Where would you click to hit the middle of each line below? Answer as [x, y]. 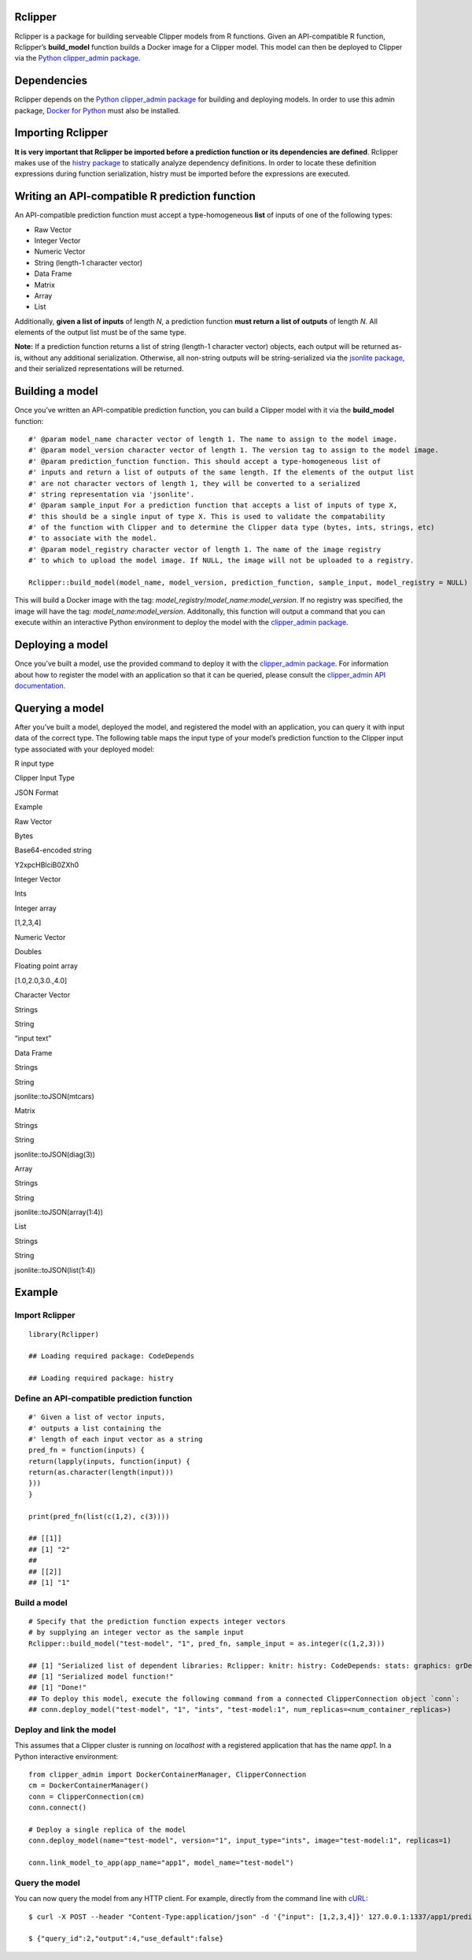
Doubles [28, 952]
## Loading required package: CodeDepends [112, 1356]
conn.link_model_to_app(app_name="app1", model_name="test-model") [161, 1863]
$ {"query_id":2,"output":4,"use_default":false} [126, 1939]
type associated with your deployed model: [85, 749]
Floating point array [46, 966]
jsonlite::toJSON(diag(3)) [55, 1154]
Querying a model [59, 708]
